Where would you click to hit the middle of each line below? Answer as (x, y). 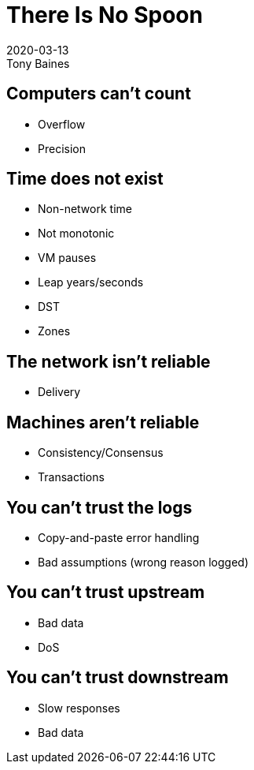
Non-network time (85, 209)
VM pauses (67, 258)
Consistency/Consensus (101, 453)
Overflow (62, 124)
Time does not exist (85, 179)
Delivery (59, 392)
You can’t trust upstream (106, 592)
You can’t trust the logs (99, 507)
